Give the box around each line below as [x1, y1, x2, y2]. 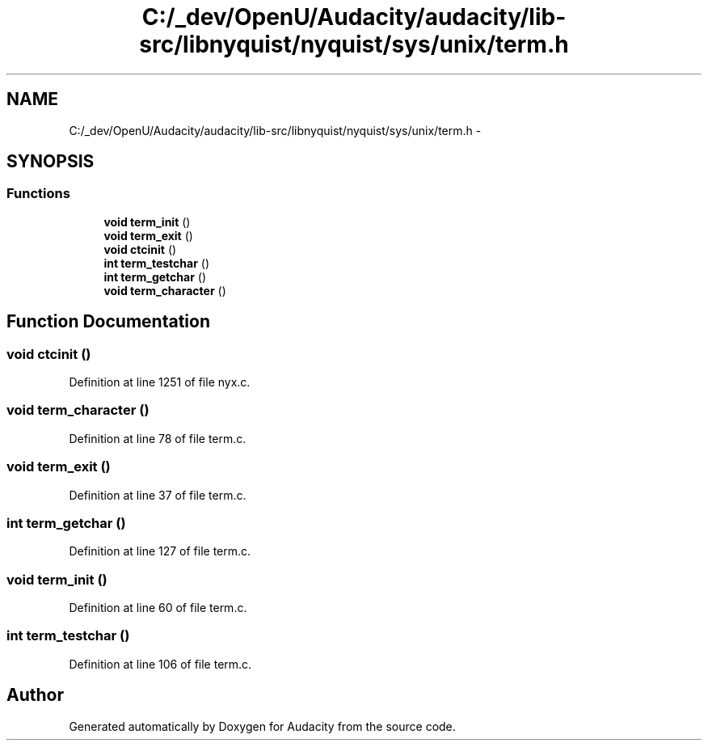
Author [6, 685, 64, 706]
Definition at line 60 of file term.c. [69, 601, 247, 615]
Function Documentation [6, 311, 210, 332]
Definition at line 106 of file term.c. [69, 656, 252, 671]
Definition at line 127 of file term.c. [69, 544, 251, 559]
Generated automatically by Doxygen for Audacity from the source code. [69, 719, 456, 733]
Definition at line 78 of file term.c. [69, 431, 247, 445]
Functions [6, 185, 70, 202]
